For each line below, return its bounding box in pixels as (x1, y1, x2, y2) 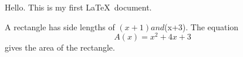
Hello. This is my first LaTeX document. (5, 1, 152, 13)
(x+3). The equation (164, 20, 239, 33)
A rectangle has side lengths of (5, 20, 115, 33)
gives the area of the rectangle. (5, 41, 115, 54)
